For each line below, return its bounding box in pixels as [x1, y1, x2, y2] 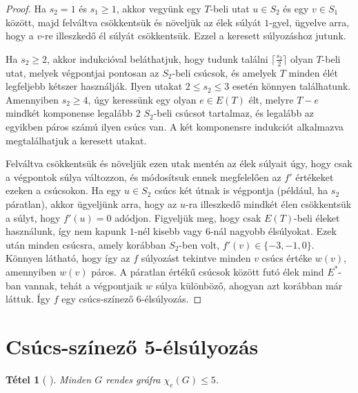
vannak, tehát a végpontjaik [24, 278, 143, 292]
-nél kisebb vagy [134, 224, 203, 238]
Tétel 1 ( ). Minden [6, 372, 92, 386]
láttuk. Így [6, 291, 50, 306]
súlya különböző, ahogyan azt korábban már [155, 278, 343, 292]
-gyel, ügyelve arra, [269, 15, 350, 29]
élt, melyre [248, 92, 294, 106]
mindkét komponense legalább [6, 106, 133, 120]
